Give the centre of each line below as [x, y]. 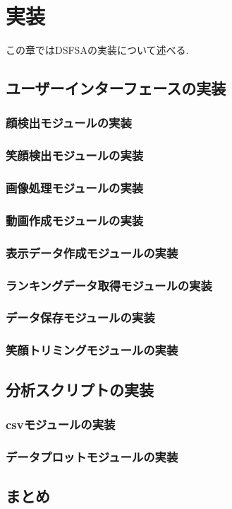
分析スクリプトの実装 [80, 389]
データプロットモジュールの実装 [92, 456]
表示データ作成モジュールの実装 [92, 252]
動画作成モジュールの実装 [75, 220]
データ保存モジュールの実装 [80, 318]
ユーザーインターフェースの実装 [116, 88]
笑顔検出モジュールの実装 [75, 155]
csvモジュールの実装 [61, 424]
